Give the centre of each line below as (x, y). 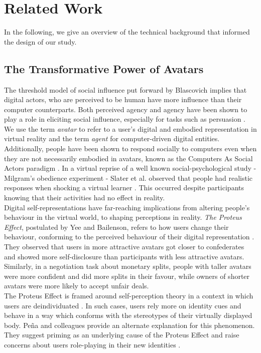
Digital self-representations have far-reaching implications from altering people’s (127, 207)
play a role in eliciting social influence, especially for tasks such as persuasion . (125, 119)
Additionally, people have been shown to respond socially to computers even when (130, 148)
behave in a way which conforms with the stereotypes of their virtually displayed (128, 315)
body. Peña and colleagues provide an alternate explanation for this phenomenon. (129, 325)
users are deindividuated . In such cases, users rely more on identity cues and (123, 305)
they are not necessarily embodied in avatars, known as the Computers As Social (128, 158)
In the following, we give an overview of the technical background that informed (127, 32)
